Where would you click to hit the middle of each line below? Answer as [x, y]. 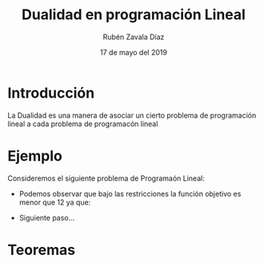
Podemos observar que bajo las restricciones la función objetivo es [130, 193]
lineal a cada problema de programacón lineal [83, 124]
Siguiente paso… [47, 217]
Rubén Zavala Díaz [134, 37]
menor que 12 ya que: [55, 202]
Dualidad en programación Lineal [134, 15]
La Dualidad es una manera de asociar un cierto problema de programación [132, 115]
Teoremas [42, 250]
